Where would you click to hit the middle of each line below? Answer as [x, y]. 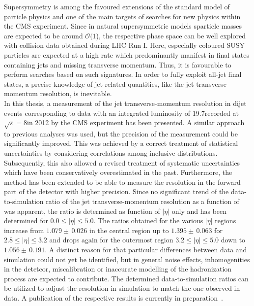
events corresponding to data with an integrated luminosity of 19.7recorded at [122, 113]
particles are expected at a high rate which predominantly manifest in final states [127, 54]
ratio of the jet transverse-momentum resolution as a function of [142, 201]
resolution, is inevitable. [76, 93]
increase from [24, 230]
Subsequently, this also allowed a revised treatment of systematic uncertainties [122, 162]
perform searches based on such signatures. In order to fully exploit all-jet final [123, 74]
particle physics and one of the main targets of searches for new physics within [122, 16]
